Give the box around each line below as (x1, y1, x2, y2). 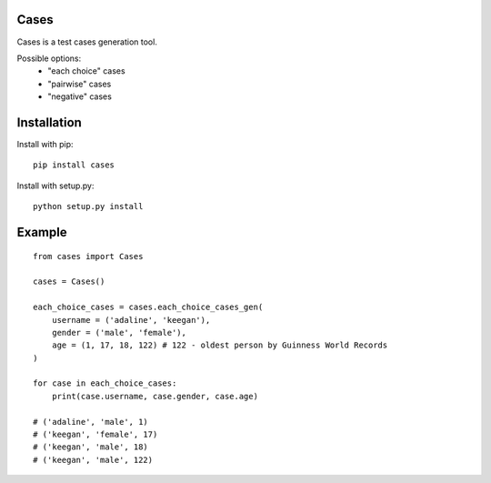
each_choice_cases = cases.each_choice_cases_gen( (33, 302, 264, 313)
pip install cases (33, 160, 115, 170)
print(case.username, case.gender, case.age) (51, 391, 259, 401)
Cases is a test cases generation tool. (16, 36, 158, 47)
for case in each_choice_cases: (33, 378, 177, 388)
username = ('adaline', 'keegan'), (51, 315, 211, 325)
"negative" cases (47, 91, 113, 102)
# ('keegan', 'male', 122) (33, 455, 154, 465)
